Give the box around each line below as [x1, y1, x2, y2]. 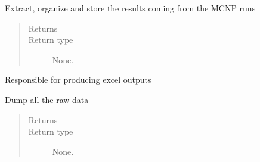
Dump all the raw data [5, 93, 89, 105]
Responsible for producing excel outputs [5, 73, 151, 86]
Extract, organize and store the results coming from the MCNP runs [5, 2, 256, 14]
